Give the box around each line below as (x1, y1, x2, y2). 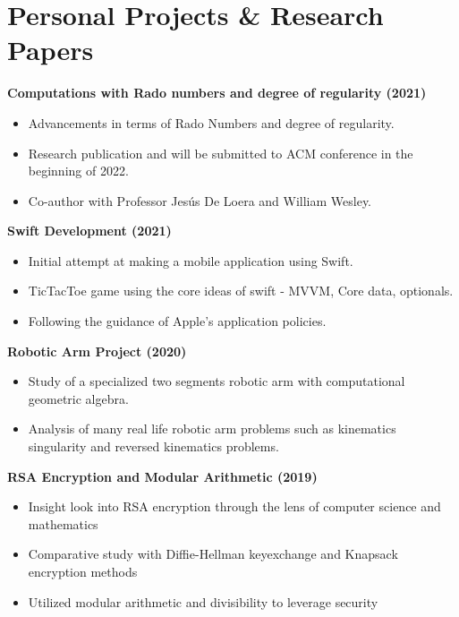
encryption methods (28, 562, 138, 580)
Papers (7, 31, 94, 68)
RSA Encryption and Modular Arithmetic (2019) (7, 467, 318, 485)
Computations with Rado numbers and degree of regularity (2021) (7, 83, 427, 102)
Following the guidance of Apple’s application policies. (28, 312, 327, 330)
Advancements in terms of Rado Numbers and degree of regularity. (28, 113, 395, 132)
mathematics (28, 514, 98, 533)
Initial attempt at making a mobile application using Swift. (28, 251, 353, 270)
